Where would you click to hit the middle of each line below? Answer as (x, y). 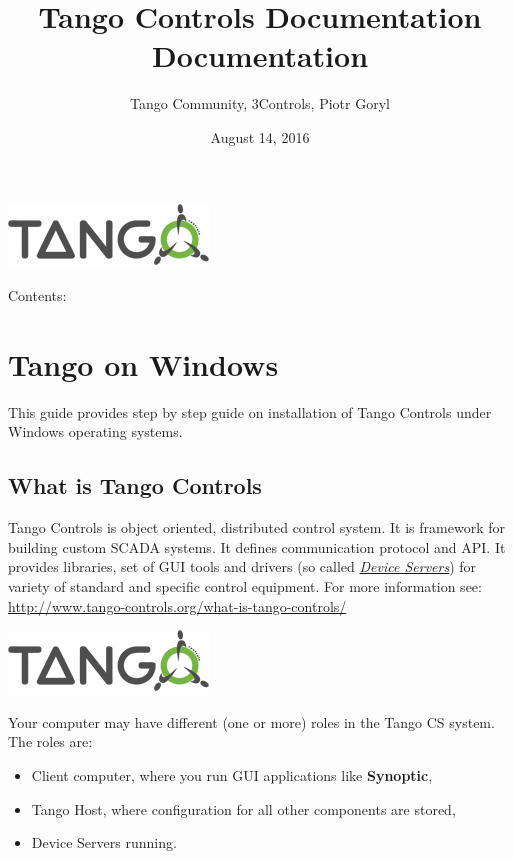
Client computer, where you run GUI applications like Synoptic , (232, 774)
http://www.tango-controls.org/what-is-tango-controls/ (177, 605)
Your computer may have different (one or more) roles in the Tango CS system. (251, 721)
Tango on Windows (143, 363)
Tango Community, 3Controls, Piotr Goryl (260, 103)
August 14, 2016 (260, 136)
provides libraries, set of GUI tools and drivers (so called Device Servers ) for (242, 566)
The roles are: (50, 741)
